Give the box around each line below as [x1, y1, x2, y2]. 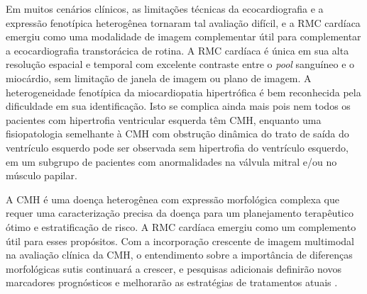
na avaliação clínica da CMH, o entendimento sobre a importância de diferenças [6, 247, 353, 262]
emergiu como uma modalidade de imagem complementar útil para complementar [6, 29, 361, 44]
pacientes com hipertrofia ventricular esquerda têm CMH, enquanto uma [6, 112, 322, 127]
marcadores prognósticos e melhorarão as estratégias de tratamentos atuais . [6, 275, 338, 290]
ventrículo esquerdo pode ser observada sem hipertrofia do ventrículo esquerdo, [6, 140, 349, 154]
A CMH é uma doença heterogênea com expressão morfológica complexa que [6, 191, 339, 206]
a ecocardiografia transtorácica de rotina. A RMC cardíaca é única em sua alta [6, 43, 349, 57]
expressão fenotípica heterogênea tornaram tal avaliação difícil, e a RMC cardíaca [6, 15, 361, 30]
